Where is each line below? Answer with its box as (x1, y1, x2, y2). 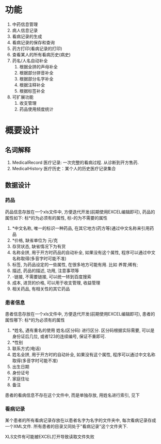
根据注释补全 (19, 82, 45, 88)
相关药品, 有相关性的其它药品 (12, 285, 70, 291)
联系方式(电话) (12, 345, 41, 351)
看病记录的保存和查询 (12, 39, 55, 45)
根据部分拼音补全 (19, 70, 54, 76)
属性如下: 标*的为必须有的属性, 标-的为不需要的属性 (5, 215, 108, 221)
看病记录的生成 (12, 33, 42, 39)
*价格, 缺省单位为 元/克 (12, 237, 58, 243)
